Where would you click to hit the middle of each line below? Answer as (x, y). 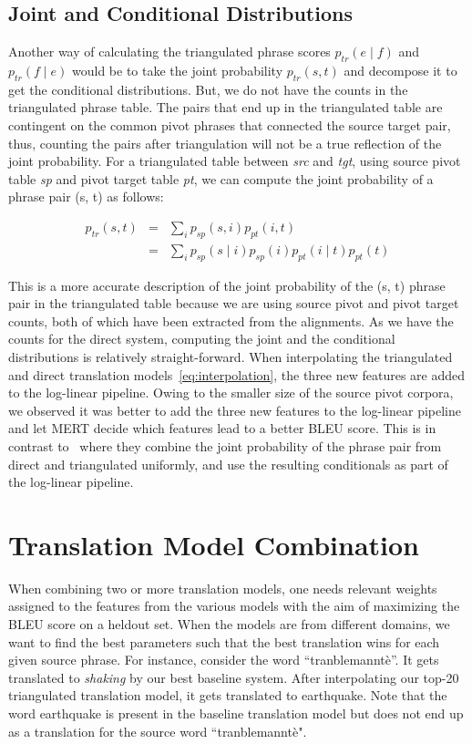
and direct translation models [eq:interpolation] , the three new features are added (237, 374)
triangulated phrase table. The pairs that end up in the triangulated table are (226, 107)
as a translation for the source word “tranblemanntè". (158, 731)
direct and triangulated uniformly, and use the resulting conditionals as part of (228, 464)
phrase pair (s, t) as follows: (86, 196)
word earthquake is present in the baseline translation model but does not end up (236, 713)
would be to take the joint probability (177, 70)
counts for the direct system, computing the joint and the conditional (202, 339)
